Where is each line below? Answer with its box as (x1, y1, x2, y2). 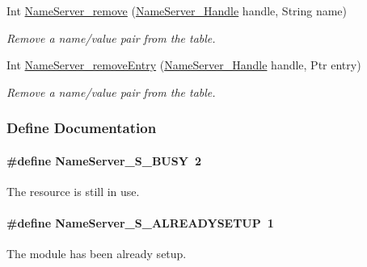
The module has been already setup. (6, 245, 187, 262)
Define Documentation (6, 118, 157, 138)
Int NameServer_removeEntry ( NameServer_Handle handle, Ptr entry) (6, 56, 361, 73)
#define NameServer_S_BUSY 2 (6, 152, 201, 169)
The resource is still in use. (6, 183, 140, 200)
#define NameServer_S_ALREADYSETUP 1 (6, 215, 274, 232)
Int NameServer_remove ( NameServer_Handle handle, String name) (6, 2, 348, 19)
